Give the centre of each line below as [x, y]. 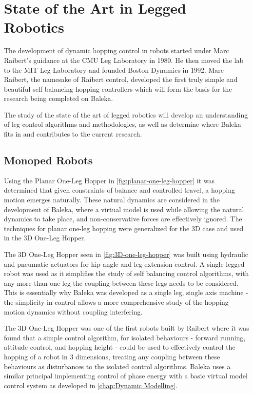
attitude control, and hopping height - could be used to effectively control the [120, 347]
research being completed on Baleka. [58, 98]
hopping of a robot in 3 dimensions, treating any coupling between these [112, 356]
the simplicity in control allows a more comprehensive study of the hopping [116, 302]
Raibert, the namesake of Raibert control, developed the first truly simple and [121, 79]
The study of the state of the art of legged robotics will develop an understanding [126, 114]
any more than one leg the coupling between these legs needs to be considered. [121, 283]
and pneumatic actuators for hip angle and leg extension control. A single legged [124, 264]
